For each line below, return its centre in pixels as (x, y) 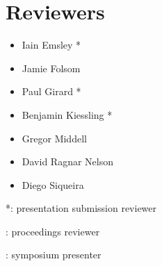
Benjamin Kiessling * (67, 114)
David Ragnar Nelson (67, 161)
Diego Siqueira (53, 184)
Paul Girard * (51, 91)
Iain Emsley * (51, 45)
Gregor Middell (54, 138)
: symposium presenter (54, 255)
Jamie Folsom (51, 68)
